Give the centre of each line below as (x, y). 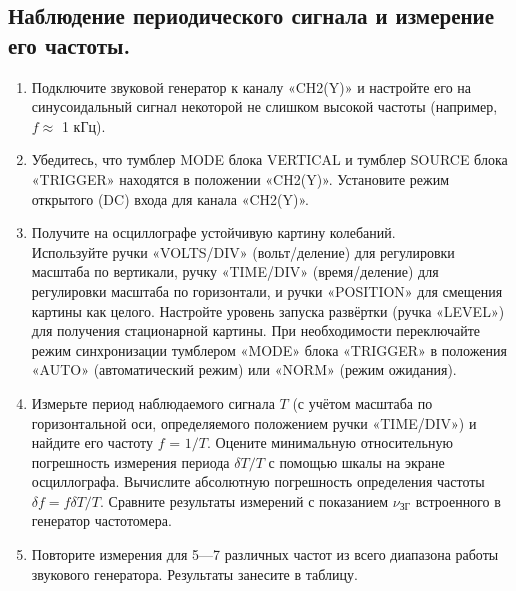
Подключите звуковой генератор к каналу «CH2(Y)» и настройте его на (251, 86)
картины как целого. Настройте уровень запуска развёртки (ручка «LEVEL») (268, 310)
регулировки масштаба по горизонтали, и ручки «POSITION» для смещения (267, 290)
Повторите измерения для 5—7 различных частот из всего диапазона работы (265, 554)
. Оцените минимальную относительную (329, 442)
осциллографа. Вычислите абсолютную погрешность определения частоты (258, 481)
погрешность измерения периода (130, 461)
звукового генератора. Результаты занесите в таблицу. (194, 573)
